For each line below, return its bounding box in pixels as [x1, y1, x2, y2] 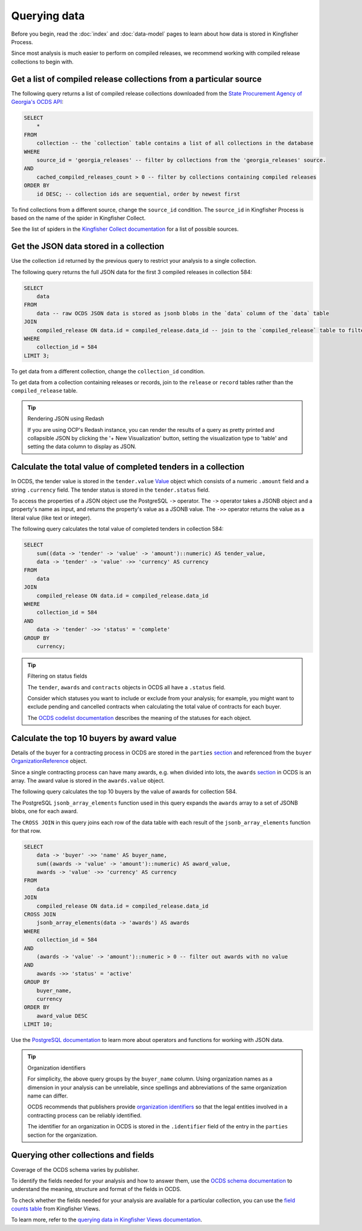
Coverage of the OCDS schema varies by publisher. [11, 1166, 139, 1173]
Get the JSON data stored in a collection [11, 242, 165, 252]
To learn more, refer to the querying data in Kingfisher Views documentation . [11, 1216, 202, 1223]
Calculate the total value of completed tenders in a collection [11, 462, 244, 472]
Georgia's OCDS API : [11, 98, 63, 106]
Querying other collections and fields [11, 1150, 154, 1160]
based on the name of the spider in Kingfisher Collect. [11, 214, 146, 222]
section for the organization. [27, 1131, 98, 1139]
